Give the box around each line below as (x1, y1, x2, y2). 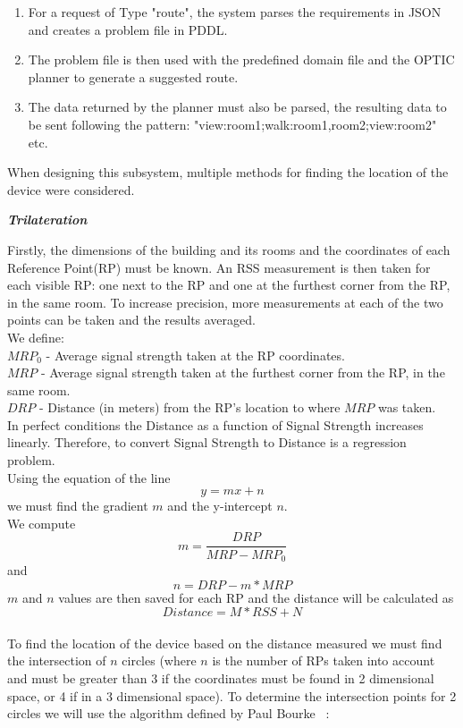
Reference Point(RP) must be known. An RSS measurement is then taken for (7, 258, 431, 276)
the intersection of (7, 651, 106, 670)
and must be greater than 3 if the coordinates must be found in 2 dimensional (7, 668, 434, 687)
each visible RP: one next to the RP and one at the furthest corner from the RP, (7, 275, 450, 294)
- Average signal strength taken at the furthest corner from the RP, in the (40, 363, 445, 382)
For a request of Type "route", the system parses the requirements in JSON (28, 3, 442, 21)
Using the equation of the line (7, 468, 171, 487)
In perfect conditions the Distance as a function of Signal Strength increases (7, 415, 424, 434)
